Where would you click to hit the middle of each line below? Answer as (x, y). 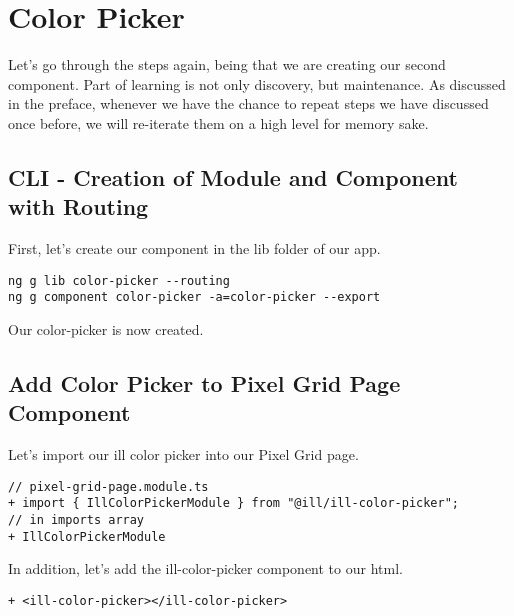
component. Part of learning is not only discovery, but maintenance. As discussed (257, 83)
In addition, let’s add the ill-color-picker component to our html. (205, 568)
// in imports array (76, 520)
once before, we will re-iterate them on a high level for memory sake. (218, 122)
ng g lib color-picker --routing (119, 280)
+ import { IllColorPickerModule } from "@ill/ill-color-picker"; (234, 503)
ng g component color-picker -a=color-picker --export (194, 297)
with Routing (78, 206)
